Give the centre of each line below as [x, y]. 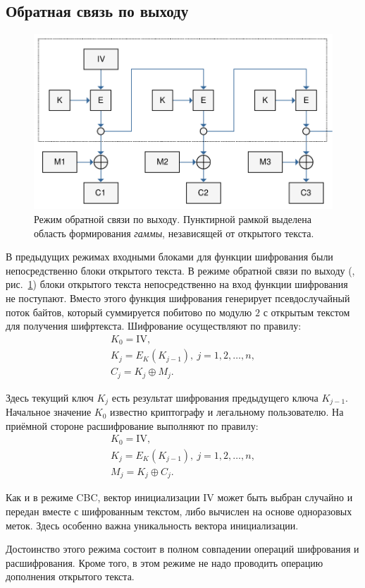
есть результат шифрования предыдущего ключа [215, 397]
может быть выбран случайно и [285, 497]
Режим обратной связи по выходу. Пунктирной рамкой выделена [173, 218]
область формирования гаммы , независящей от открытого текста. [174, 233]
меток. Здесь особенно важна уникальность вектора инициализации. [152, 525]
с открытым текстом [307, 312]
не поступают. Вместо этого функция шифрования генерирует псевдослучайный [178, 298]
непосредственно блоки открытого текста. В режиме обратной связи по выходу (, [180, 270]
